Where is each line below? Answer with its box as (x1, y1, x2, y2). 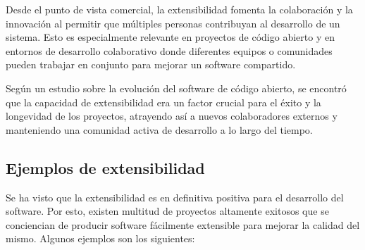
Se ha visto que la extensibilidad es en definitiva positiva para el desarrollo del (6, 189, 344, 204)
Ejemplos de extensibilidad (6, 156, 205, 178)
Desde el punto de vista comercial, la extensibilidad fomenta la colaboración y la (6, 2, 353, 16)
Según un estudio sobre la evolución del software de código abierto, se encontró (6, 80, 347, 95)
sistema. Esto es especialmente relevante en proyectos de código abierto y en (6, 30, 335, 44)
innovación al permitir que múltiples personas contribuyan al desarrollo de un (6, 15, 340, 30)
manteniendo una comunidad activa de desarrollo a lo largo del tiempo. (6, 122, 313, 137)
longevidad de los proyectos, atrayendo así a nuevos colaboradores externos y (6, 108, 338, 123)
